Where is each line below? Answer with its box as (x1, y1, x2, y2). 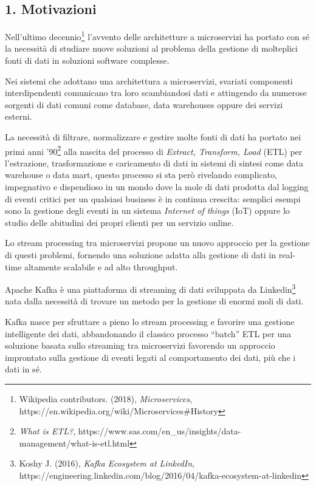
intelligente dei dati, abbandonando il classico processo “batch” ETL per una (5, 327, 291, 340)
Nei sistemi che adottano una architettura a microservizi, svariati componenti (5, 74, 293, 87)
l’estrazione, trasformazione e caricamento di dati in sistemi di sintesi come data (5, 156, 303, 169)
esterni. (5, 110, 32, 123)
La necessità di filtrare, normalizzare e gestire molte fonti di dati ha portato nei (5, 131, 301, 143)
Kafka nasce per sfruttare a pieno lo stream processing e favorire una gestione (5, 315, 295, 328)
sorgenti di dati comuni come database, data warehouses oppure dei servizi (5, 98, 283, 111)
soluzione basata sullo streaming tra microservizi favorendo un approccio (5, 339, 275, 352)
